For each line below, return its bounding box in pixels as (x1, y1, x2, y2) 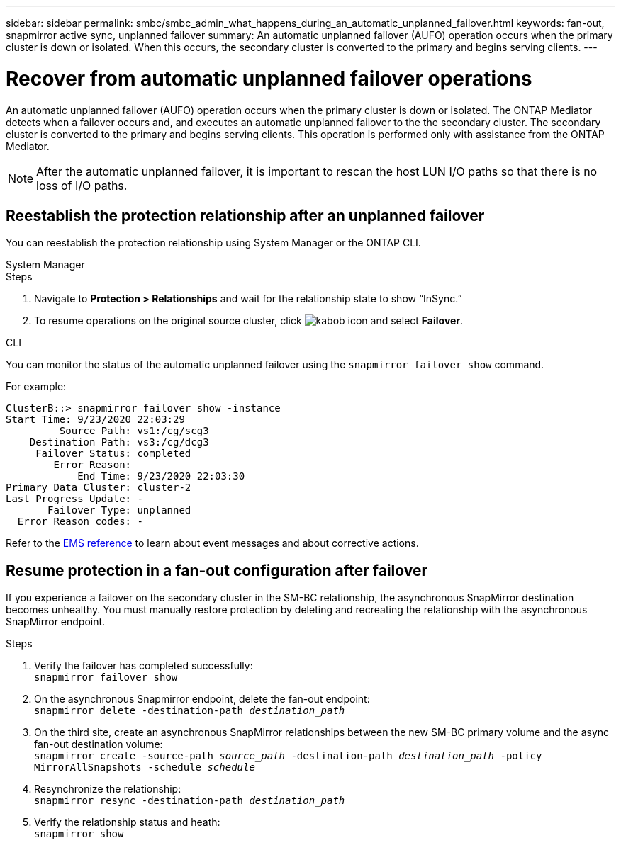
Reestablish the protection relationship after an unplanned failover (6, 206, 485, 225)
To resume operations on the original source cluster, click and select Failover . (34, 314, 464, 327)
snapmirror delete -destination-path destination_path (34, 705, 345, 717)
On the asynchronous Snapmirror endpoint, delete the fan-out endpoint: (34, 693, 370, 705)
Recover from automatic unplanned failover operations (6, 66, 532, 91)
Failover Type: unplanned (47, 504, 191, 516)
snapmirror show (34, 828, 124, 840)
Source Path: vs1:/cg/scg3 (59, 425, 209, 437)
